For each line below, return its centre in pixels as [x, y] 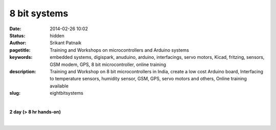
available [59, 86]
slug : [15, 93]
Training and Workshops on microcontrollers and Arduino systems [119, 50]
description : [23, 71]
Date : [15, 29]
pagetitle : [20, 50]
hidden [57, 35]
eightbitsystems [67, 93]
